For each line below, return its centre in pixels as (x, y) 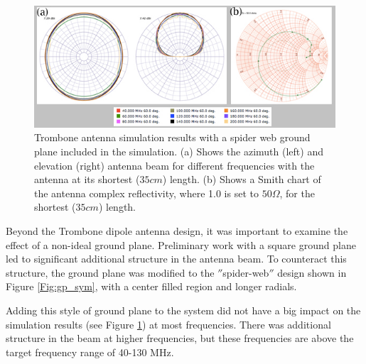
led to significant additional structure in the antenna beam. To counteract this (176, 259)
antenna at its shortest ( (87, 179)
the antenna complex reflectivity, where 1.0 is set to (146, 193)
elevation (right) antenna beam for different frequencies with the (174, 165)
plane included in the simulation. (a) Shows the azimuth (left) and (179, 151)
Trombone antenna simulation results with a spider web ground (172, 137)
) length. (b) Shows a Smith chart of (242, 179)
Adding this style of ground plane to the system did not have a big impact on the (183, 310)
